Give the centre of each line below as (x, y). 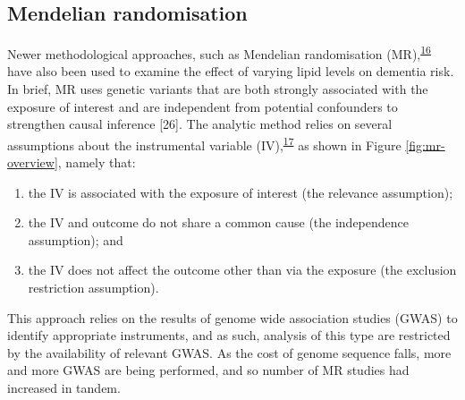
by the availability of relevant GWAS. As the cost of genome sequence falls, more (229, 352)
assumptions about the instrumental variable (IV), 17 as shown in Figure (204, 143)
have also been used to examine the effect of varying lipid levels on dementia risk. (231, 71)
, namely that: (97, 162)
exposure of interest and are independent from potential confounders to (203, 106)
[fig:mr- (425, 145)
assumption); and (76, 239)
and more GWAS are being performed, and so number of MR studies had (208, 370)
